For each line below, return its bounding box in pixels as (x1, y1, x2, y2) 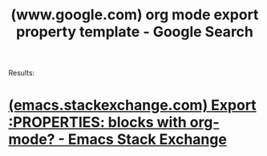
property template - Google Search (15, 23, 254, 41)
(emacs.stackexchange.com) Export (8, 96, 257, 114)
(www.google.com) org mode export (10, 6, 259, 24)
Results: (8, 68, 35, 78)
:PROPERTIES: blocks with (8, 113, 187, 132)
